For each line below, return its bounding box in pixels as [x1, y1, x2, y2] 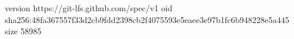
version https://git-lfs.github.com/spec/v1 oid [5, 2, 173, 14]
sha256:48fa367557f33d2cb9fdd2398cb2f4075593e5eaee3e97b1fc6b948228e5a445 [5, 13, 290, 25]
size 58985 [5, 25, 42, 37]
